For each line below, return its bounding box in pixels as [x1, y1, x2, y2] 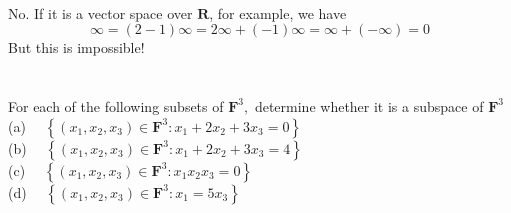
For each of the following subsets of [8, 95, 224, 116]
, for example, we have [209, 2, 347, 23]
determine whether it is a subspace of [254, 95, 484, 116]
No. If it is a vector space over [8, 2, 193, 23]
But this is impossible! [8, 37, 145, 58]
